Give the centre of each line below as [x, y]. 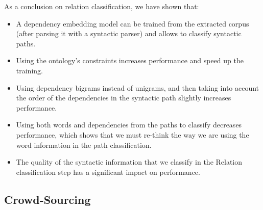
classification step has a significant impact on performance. [108, 172]
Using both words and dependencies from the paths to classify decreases [129, 125]
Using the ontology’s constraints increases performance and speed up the [130, 60]
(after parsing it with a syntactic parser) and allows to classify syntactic [129, 33]
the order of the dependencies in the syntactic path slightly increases [124, 98]
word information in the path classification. [84, 145]
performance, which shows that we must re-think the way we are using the [133, 134]
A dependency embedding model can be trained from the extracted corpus [133, 23]
